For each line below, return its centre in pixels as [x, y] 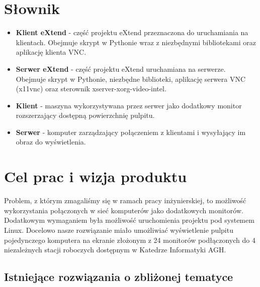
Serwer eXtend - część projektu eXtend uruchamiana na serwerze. [121, 68]
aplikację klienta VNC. [51, 52]
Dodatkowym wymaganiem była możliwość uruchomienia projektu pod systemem [129, 220]
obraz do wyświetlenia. [51, 142]
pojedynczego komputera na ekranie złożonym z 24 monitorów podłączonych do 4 [130, 240]
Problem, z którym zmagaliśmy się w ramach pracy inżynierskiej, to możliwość [125, 200]
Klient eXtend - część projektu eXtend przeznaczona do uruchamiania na [132, 32]
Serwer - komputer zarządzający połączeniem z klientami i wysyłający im [131, 132]
